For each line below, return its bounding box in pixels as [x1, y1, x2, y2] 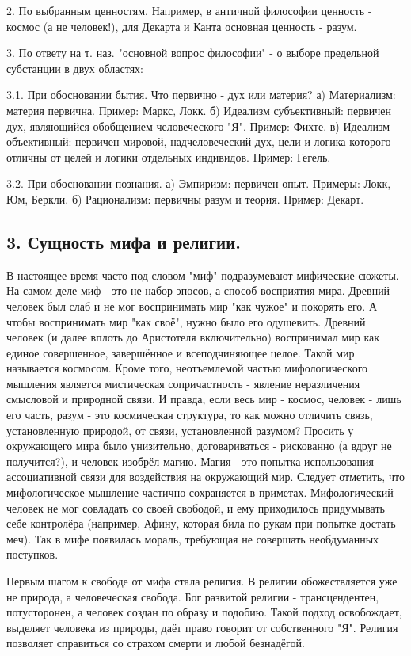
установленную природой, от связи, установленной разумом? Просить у [6, 421, 354, 438]
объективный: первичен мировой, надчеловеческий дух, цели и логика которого [6, 133, 391, 150]
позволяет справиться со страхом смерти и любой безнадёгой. [6, 635, 305, 651]
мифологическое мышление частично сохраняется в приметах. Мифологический [6, 484, 394, 501]
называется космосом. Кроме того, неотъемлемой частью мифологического [6, 360, 368, 376]
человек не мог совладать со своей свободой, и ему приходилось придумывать [6, 499, 385, 516]
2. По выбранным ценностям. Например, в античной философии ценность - [6, 2, 372, 18]
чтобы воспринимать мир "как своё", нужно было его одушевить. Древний [6, 313, 366, 330]
